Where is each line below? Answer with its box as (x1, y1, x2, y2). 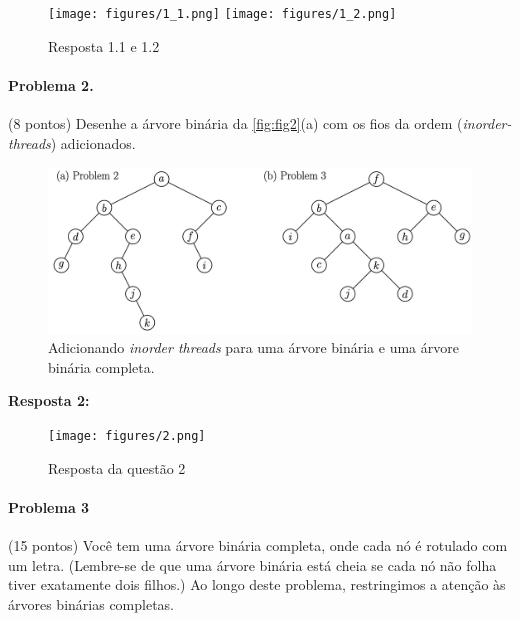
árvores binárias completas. (8, 593, 175, 614)
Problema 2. (8, 74, 94, 95)
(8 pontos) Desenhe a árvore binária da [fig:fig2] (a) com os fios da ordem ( (8, 113, 463, 134)
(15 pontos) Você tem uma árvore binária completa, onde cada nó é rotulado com (8, 535, 508, 556)
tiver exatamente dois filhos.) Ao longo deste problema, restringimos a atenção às (8, 574, 506, 595)
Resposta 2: (8, 390, 90, 411)
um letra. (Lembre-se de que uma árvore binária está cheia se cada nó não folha (8, 554, 497, 575)
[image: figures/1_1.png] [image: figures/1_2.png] (48, 7, 397, 21)
